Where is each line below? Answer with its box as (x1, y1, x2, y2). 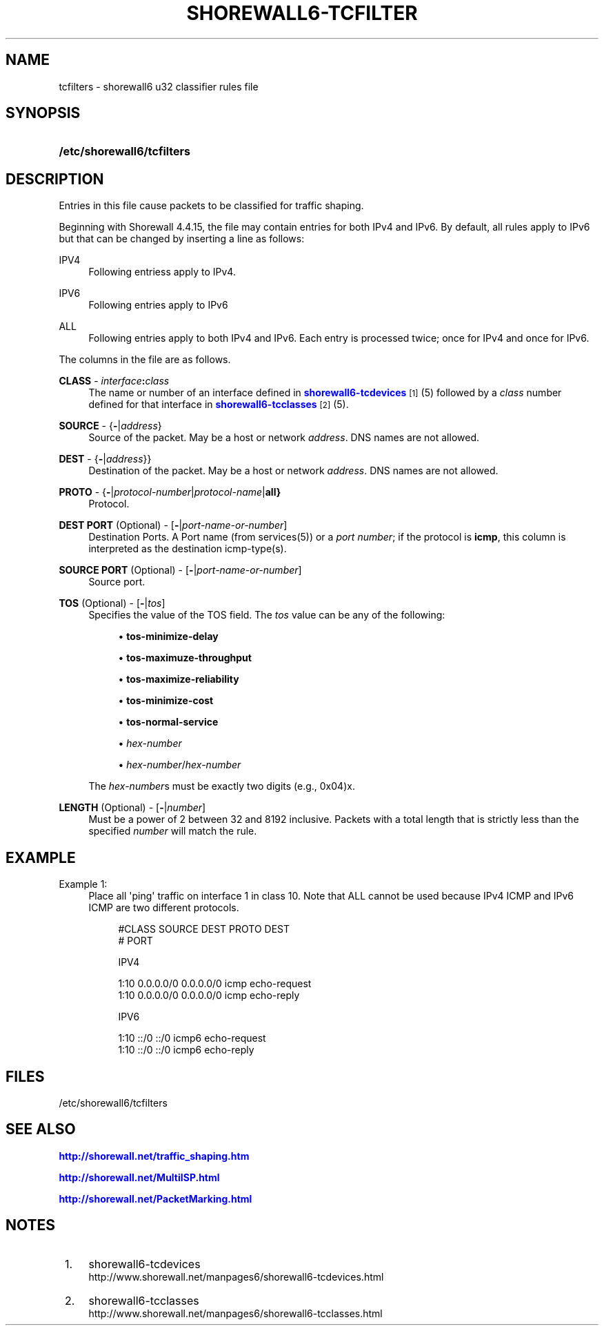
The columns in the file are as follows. (59, 353, 231, 366)
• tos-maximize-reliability (118, 673, 239, 686)
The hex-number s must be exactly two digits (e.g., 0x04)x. (88, 780, 355, 793)
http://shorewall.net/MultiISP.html (59, 1171, 220, 1183)
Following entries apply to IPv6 (88, 299, 228, 311)
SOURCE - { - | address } (59, 420, 162, 432)
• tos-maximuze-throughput (118, 652, 252, 664)
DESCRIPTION (6, 170, 104, 188)
